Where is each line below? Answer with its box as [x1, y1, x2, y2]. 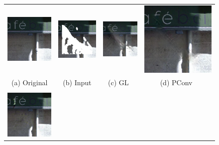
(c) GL [108, 77, 129, 87]
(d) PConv [160, 77, 193, 87]
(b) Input [63, 77, 92, 87]
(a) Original [11, 77, 48, 87]
